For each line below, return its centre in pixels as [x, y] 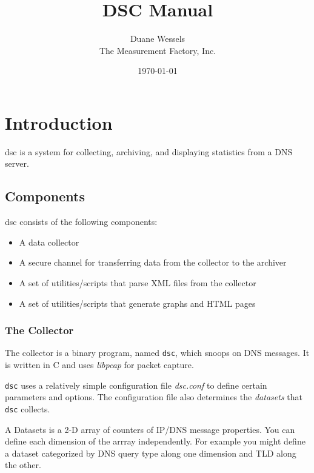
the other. [23, 465]
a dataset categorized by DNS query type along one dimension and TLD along [151, 453]
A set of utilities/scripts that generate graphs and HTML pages [137, 303]
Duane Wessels [158, 39]
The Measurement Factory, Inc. [158, 50]
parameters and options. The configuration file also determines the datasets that [154, 397]
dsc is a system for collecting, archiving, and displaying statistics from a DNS [149, 151]
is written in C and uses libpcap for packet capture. [99, 365]
